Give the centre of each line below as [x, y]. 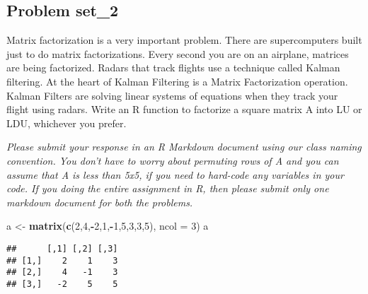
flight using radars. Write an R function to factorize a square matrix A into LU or [184, 109]
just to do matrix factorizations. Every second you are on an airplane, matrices [178, 53]
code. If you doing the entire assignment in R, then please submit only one [168, 188]
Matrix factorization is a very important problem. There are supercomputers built [184, 40]
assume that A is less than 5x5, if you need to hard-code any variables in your [175, 174]
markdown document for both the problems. [100, 202]
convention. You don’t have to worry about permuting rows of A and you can [173, 160]
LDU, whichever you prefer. [67, 123]
